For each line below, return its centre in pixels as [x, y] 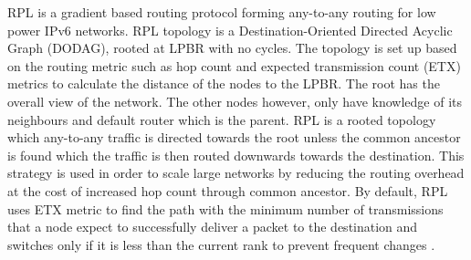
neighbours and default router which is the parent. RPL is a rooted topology [222, 119]
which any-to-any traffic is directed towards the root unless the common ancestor [234, 137]
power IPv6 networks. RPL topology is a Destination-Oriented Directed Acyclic [230, 30]
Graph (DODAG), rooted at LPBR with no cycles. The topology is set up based [232, 48]
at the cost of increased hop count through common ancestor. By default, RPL [228, 190]
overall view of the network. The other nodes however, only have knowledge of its [235, 101]
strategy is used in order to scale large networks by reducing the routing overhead [236, 173]
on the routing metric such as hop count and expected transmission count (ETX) [234, 65]
